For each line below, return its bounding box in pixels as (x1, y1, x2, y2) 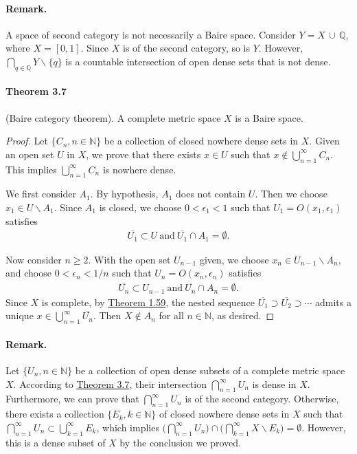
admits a (315, 294, 352, 309)
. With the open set (88, 252, 171, 266)
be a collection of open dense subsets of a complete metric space (75, 363, 345, 377)
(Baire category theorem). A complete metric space (5, 110, 221, 125)
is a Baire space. (235, 110, 303, 125)
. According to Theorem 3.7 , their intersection (13, 376, 207, 391)
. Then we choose (255, 186, 327, 201)
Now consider (5, 252, 62, 266)
